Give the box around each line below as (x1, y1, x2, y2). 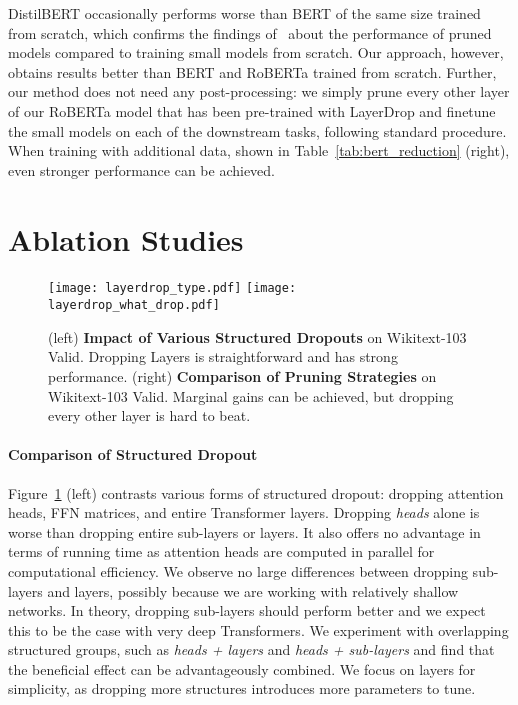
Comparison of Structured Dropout (8, 444, 258, 465)
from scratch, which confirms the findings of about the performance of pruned (8, 22, 492, 43)
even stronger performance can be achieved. (8, 159, 275, 180)
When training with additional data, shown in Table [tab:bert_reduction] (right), (8, 140, 510, 161)
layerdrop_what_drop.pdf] (48, 298, 220, 313)
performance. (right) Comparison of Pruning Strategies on (48, 365, 437, 386)
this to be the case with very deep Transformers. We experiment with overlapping (8, 619, 509, 640)
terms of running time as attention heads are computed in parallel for (8, 541, 435, 562)
